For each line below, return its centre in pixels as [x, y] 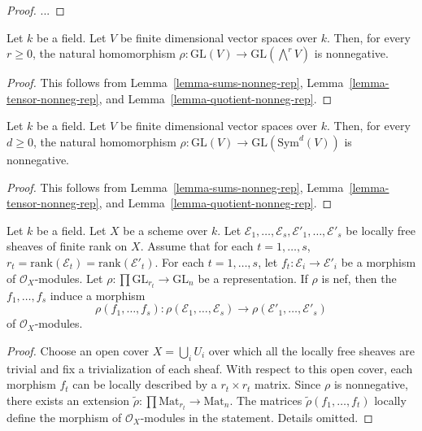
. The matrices [266, 400]
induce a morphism [98, 295]
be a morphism [378, 261]
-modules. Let [69, 278]
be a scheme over [165, 230]
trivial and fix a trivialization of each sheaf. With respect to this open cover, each [210, 368]
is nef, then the [359, 278]
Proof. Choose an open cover [78, 350]
